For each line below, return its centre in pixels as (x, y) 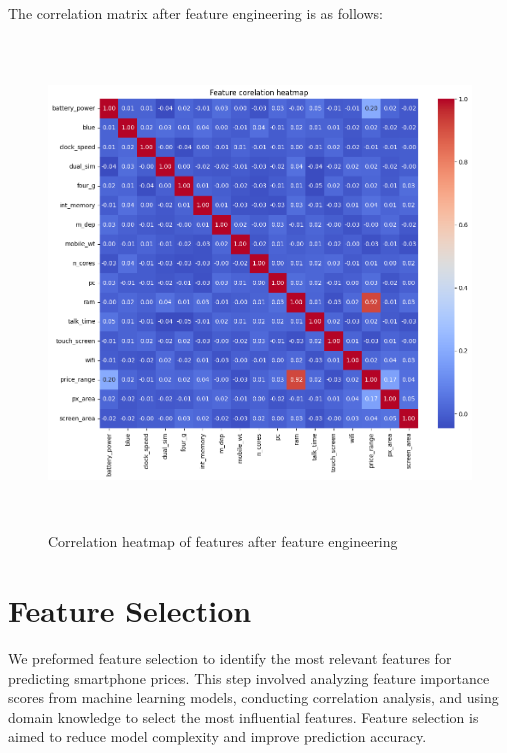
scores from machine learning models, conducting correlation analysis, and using (253, 697)
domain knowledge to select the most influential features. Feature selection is (243, 716)
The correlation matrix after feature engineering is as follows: (195, 13)
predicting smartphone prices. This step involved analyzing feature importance (249, 677)
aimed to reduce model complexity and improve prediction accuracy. (217, 736)
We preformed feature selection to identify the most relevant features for (230, 657)
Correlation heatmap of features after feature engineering (223, 541)
